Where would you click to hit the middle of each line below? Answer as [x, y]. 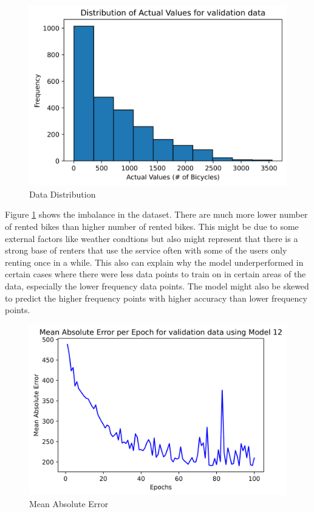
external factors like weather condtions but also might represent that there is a [152, 238]
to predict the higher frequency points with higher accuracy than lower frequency [156, 298]
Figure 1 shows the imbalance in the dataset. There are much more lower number [156, 214]
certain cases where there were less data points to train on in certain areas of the [155, 274]
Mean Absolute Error [69, 503]
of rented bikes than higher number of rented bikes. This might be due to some [152, 227]
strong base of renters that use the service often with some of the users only [146, 250]
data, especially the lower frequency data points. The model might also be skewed [157, 286]
